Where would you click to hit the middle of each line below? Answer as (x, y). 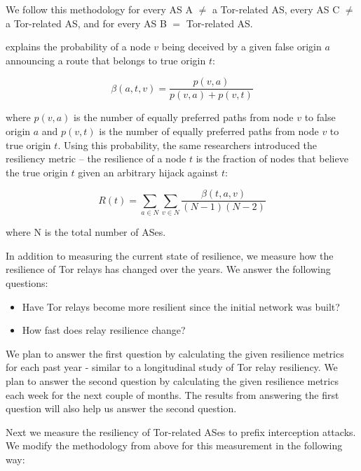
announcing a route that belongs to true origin (106, 60)
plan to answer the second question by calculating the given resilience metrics (172, 380)
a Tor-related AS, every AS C (276, 9)
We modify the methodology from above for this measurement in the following (174, 445)
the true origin (37, 172)
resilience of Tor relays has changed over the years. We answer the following (168, 269)
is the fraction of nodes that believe (272, 159)
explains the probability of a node (78, 47)
